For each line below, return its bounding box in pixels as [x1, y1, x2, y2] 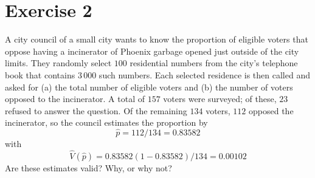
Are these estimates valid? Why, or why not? [5, 161, 172, 174]
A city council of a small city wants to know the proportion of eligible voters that [5, 33, 308, 46]
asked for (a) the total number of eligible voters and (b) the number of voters [5, 80, 293, 93]
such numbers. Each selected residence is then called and [99, 68, 310, 81]
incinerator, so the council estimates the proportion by [5, 116, 208, 129]
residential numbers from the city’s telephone [130, 56, 298, 69]
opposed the [249, 104, 294, 117]
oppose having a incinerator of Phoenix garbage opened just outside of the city [5, 44, 299, 57]
